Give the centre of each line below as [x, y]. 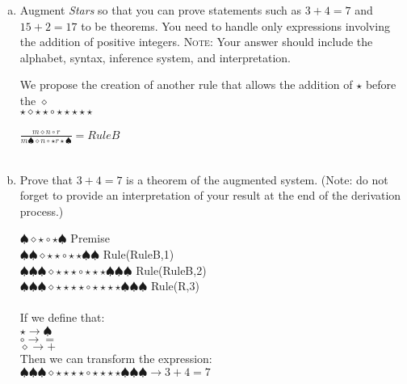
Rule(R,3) [175, 286]
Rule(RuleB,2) [171, 270]
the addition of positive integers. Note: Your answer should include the [196, 42]
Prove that [46, 179]
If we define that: [62, 317]
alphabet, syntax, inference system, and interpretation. [155, 57]
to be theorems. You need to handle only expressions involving [235, 25]
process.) [42, 211]
